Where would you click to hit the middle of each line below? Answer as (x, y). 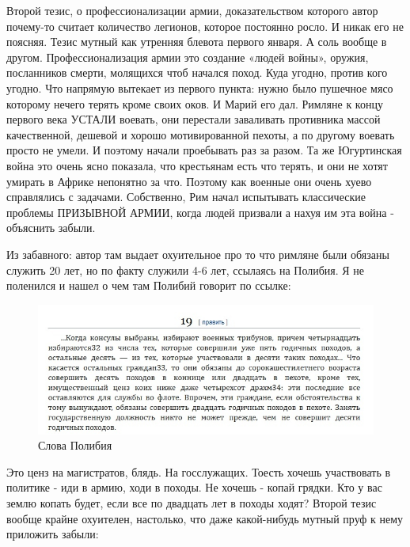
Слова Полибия (75, 445)
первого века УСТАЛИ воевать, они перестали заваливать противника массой (194, 119)
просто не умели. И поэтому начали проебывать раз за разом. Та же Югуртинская (204, 150)
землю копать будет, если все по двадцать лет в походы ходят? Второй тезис (192, 502)
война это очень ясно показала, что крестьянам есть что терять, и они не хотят (197, 165)
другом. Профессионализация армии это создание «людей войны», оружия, (188, 57)
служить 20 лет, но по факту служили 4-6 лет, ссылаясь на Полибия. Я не (186, 270)
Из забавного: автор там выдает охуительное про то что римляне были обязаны (198, 254)
